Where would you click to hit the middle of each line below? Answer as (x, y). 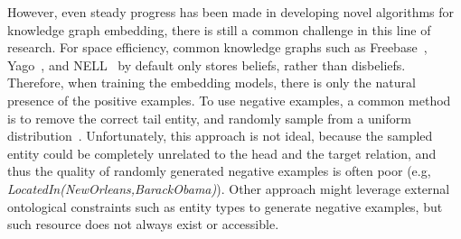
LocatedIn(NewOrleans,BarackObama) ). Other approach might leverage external (229, 188)
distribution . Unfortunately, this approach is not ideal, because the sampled (220, 136)
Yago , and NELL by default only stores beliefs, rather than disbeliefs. (207, 64)
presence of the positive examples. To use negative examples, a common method (229, 100)
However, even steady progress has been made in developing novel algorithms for (231, 12)
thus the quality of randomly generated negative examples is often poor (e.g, (219, 171)
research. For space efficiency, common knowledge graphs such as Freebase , (217, 47)
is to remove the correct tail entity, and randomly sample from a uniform (209, 118)
